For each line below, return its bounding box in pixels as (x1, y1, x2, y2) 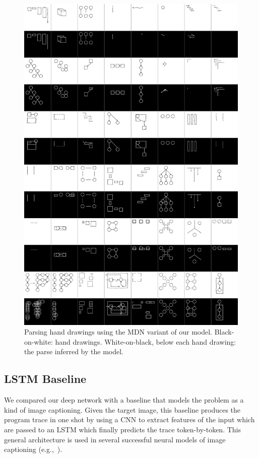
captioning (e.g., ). (4, 444, 62, 454)
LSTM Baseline (4, 371, 87, 386)
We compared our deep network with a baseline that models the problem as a (4, 395, 244, 405)
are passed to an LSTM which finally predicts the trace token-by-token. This (4, 424, 241, 434)
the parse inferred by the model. (24, 346, 123, 357)
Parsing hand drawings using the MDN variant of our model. (24, 326, 212, 337)
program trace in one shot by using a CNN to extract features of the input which (4, 414, 255, 425)
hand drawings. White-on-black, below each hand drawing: (55, 336, 236, 347)
